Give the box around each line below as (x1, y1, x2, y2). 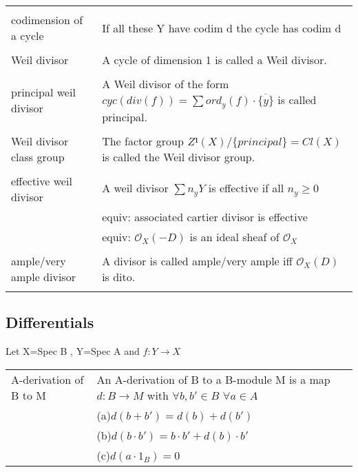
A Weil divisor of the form (102, 76, 229, 92)
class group (11, 148, 65, 165)
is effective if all (208, 180, 284, 196)
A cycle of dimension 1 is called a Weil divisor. (102, 52, 327, 68)
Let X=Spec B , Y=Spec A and (6, 344, 140, 358)
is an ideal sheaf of (189, 228, 280, 245)
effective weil (11, 172, 72, 189)
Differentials (6, 311, 94, 333)
